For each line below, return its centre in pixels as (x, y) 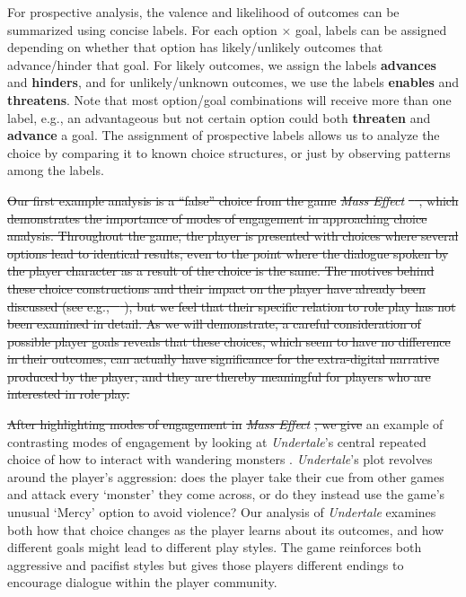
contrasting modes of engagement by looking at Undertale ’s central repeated (217, 441)
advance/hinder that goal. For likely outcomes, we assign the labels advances (222, 64)
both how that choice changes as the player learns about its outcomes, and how (226, 529)
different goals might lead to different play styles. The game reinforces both (215, 547)
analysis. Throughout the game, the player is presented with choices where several (233, 236)
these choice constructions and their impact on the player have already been (216, 288)
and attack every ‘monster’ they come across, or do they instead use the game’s (226, 494)
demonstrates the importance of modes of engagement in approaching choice (217, 218)
